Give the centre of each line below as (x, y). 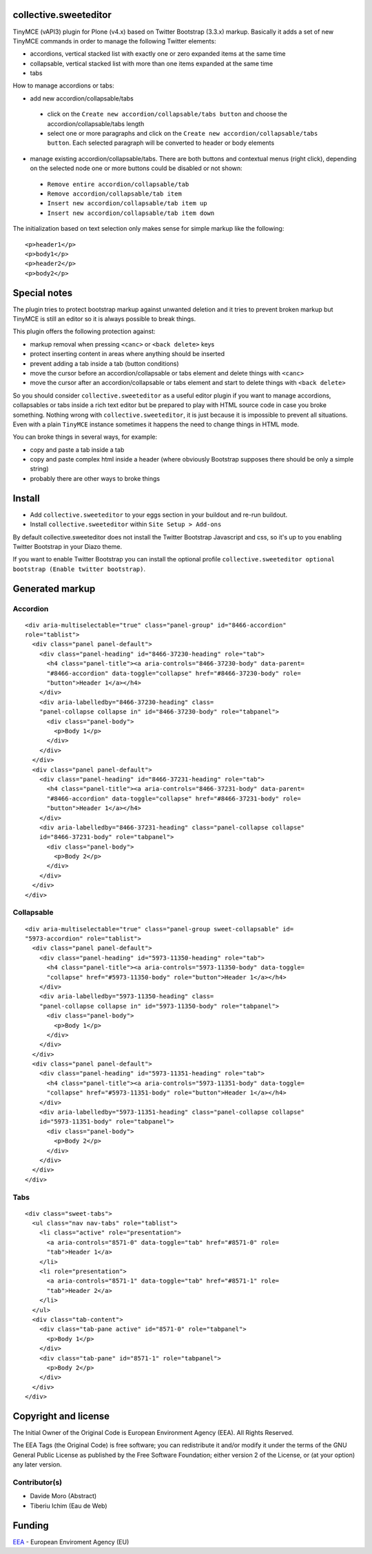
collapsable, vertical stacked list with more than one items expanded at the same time (152, 63)
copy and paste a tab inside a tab (77, 449)
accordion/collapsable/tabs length (96, 123)
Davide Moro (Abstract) (63, 1496)
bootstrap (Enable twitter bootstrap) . (79, 569)
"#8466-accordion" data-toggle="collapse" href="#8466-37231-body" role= (174, 798)
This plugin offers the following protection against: (84, 331)
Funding (31, 1525)
